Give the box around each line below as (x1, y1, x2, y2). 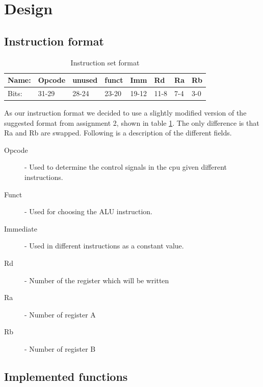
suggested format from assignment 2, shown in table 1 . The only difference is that (4, 117, 259, 128)
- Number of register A (24, 309, 96, 320)
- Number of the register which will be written (24, 275, 169, 285)
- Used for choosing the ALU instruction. (24, 206, 152, 217)
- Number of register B (24, 344, 96, 354)
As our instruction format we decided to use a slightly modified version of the (4, 107, 247, 118)
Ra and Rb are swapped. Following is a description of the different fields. (4, 127, 232, 138)
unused (72, 75, 98, 85)
